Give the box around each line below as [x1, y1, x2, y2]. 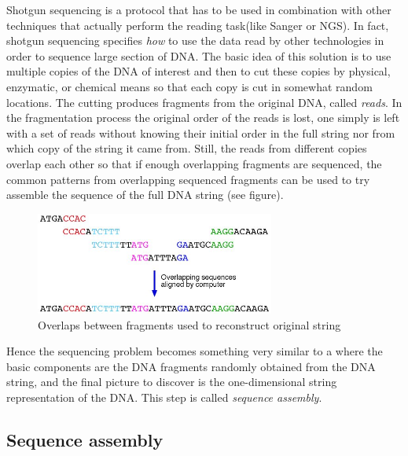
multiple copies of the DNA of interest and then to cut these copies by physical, [6, 63, 391, 79]
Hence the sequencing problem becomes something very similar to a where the [6, 343, 383, 359]
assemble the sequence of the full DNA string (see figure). [6, 186, 284, 203]
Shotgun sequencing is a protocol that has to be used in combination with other [6, 2, 391, 17]
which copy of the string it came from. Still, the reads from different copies [6, 140, 367, 156]
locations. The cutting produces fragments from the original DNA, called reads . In [6, 94, 402, 110]
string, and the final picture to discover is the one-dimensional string [6, 373, 337, 390]
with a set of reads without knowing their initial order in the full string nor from [6, 124, 395, 141]
